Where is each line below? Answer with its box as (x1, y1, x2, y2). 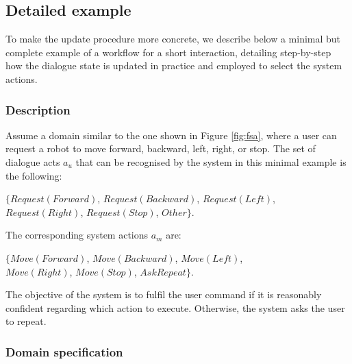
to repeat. (5, 314, 47, 328)
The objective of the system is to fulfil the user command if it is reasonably (5, 287, 322, 302)
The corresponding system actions (5, 228, 149, 242)
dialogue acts (5, 154, 60, 169)
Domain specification (5, 343, 123, 360)
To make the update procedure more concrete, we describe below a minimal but (5, 32, 341, 46)
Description (5, 101, 71, 118)
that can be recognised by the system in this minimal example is (75, 154, 347, 169)
